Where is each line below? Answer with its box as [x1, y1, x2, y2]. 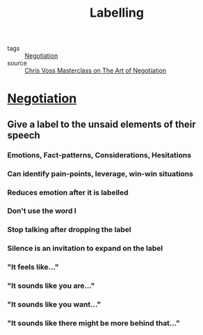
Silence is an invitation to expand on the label [7, 244, 163, 254]
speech [7, 129, 40, 141]
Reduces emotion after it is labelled [7, 187, 129, 197]
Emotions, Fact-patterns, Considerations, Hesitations [7, 150, 192, 159]
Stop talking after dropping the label [7, 225, 131, 235]
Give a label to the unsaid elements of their [7, 118, 196, 130]
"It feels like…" [7, 263, 59, 272]
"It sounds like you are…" [7, 281, 95, 290]
